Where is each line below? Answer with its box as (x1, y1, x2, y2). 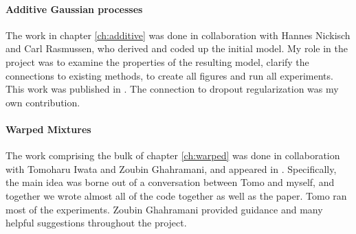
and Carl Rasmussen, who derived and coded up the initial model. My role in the (5, 41, 348, 56)
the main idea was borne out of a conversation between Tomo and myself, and (5, 175, 335, 189)
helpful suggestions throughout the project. (5, 215, 187, 230)
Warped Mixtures (5, 121, 91, 136)
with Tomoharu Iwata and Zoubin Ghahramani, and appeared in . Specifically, (5, 161, 337, 176)
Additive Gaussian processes (5, 1, 143, 16)
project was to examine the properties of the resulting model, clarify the (5, 54, 309, 69)
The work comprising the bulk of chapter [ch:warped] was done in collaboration (5, 148, 340, 163)
